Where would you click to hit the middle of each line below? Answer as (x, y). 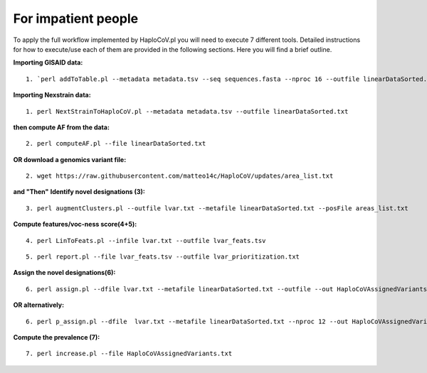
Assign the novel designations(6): (64, 273)
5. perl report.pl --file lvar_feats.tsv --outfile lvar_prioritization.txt (163, 257)
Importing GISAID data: (48, 63)
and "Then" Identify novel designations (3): (79, 192)
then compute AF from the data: (62, 127)
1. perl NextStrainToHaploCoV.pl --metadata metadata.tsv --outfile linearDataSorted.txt (187, 111)
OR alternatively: (38, 305)
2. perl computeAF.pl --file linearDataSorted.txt (116, 144)
